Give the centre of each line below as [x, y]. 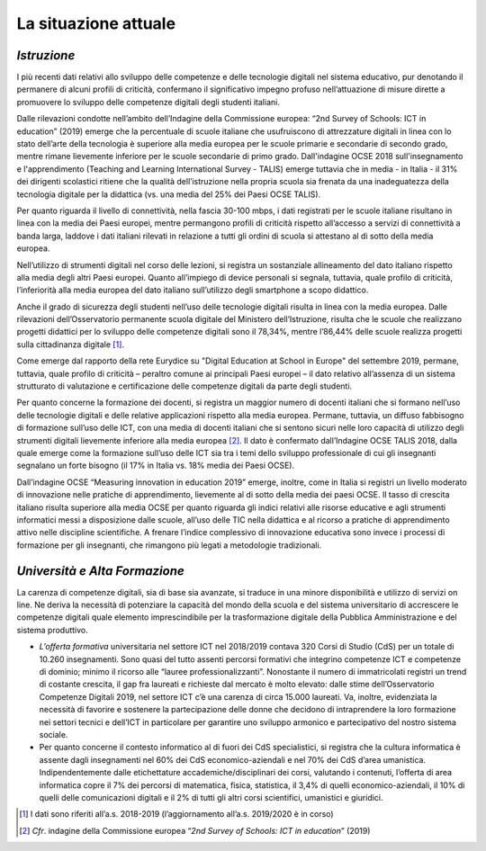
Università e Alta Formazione [100, 571]
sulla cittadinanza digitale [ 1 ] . [71, 344]
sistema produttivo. [53, 630]
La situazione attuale [96, 23]
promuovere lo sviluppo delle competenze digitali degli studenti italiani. [148, 102]
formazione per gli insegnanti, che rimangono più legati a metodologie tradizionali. [169, 545]
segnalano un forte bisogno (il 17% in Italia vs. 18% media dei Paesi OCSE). [156, 466]
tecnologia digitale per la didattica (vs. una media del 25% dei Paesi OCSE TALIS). [169, 194]
